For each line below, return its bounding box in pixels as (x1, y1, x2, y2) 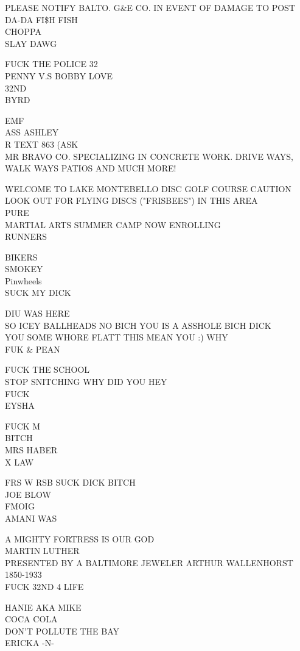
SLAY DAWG (5, 37, 57, 49)
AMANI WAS (5, 511, 57, 524)
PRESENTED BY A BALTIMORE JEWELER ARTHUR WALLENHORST (5, 556, 293, 569)
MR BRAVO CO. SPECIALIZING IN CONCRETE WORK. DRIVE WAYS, (5, 149, 293, 162)
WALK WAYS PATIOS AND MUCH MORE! (5, 162, 176, 174)
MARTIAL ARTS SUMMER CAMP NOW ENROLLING (5, 218, 221, 231)
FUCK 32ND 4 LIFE (5, 580, 84, 592)
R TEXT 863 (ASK (5, 137, 78, 150)
